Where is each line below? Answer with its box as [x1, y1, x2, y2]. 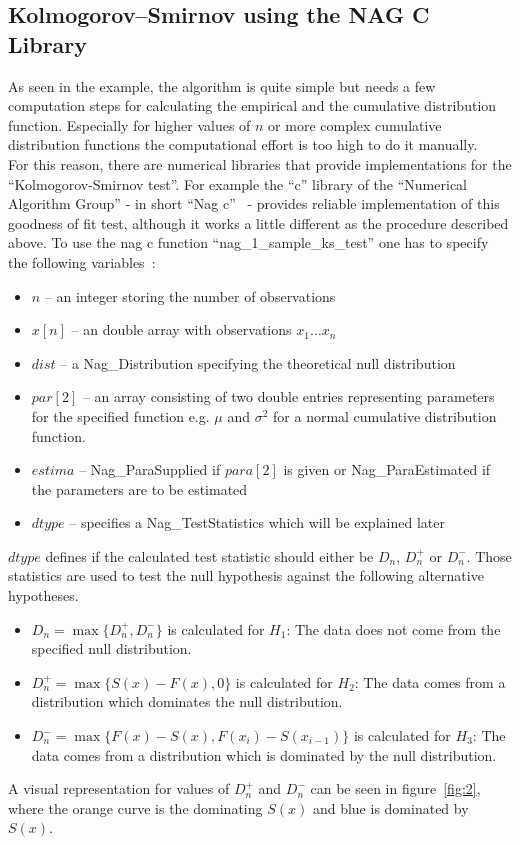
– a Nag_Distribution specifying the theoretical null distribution [60, 352, 456, 373]
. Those [466, 545, 512, 566]
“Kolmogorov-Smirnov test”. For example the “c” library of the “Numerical [8, 173, 467, 194]
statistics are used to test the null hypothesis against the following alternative [8, 565, 484, 586]
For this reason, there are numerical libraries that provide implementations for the [8, 153, 512, 174]
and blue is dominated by [312, 797, 469, 818]
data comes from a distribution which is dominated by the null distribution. [31, 744, 497, 765]
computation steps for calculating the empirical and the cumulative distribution [8, 95, 497, 116]
